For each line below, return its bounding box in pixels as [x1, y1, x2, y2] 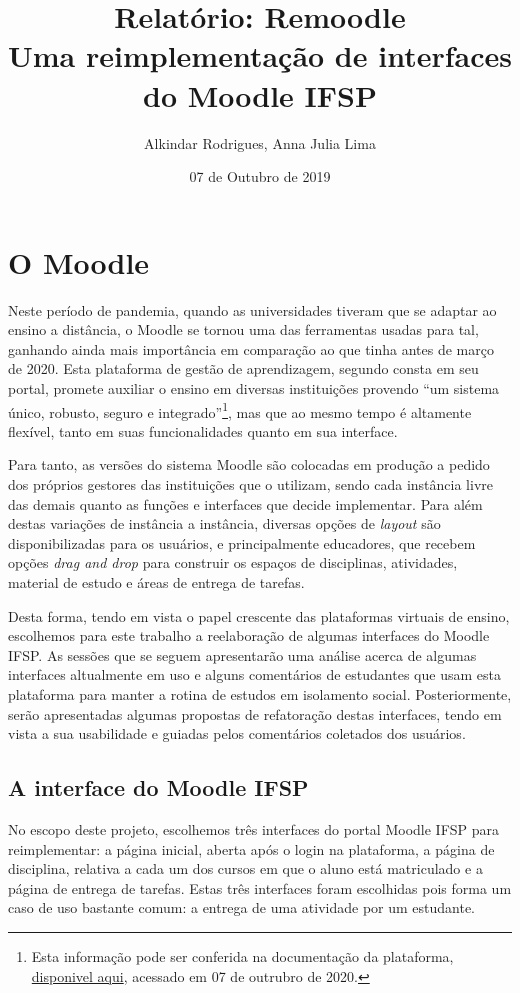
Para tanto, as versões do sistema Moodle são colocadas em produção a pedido [8, 454, 490, 475]
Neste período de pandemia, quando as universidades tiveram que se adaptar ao [8, 299, 497, 320]
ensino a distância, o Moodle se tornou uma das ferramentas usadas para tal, [8, 319, 479, 340]
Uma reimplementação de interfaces [8, 35, 512, 76]
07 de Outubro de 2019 [189, 166, 331, 187]
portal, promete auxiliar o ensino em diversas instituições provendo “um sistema [8, 378, 500, 398]
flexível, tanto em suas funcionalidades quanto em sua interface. [8, 420, 398, 441]
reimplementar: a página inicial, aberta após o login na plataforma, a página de [8, 838, 495, 859]
